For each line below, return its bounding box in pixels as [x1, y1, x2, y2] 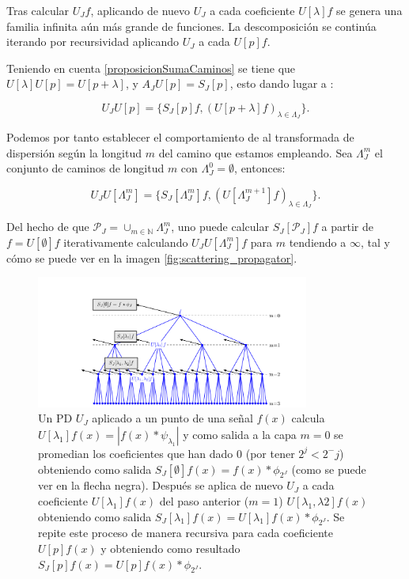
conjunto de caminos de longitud [6, 160, 165, 176]
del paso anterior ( [159, 492, 249, 509]
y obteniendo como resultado [100, 539, 240, 556]
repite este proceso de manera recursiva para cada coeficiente [38, 524, 333, 541]
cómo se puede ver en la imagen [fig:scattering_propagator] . [6, 249, 297, 266]
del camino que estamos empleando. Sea [158, 144, 353, 161]
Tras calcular [6, 2, 70, 18]
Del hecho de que [6, 218, 89, 235]
